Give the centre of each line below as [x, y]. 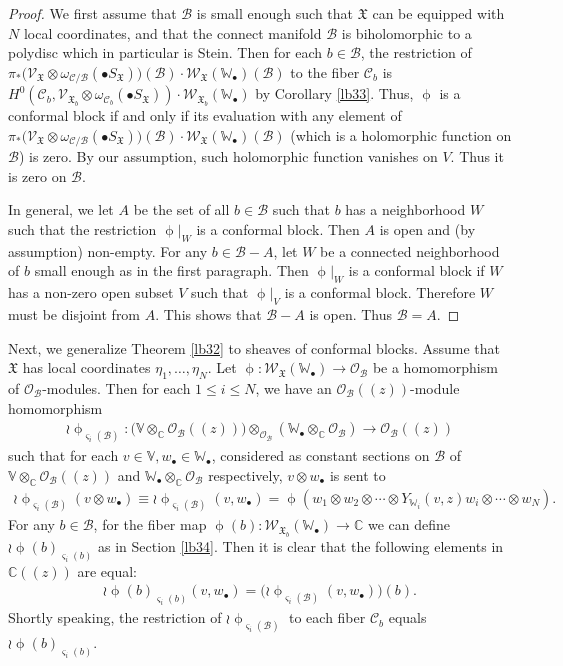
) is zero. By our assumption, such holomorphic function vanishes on [228, 156]
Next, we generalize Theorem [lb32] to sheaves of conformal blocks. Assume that [254, 347]
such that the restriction [82, 229]
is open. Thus [351, 314]
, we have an [293, 388]
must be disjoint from [74, 314]
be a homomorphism [435, 367]
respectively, [245, 474]
